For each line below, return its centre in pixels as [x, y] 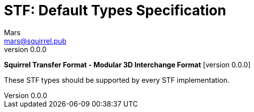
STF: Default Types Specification [115, 10]
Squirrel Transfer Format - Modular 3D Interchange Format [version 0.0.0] [127, 64]
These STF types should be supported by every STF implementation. [117, 80]
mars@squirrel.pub [35, 41]
